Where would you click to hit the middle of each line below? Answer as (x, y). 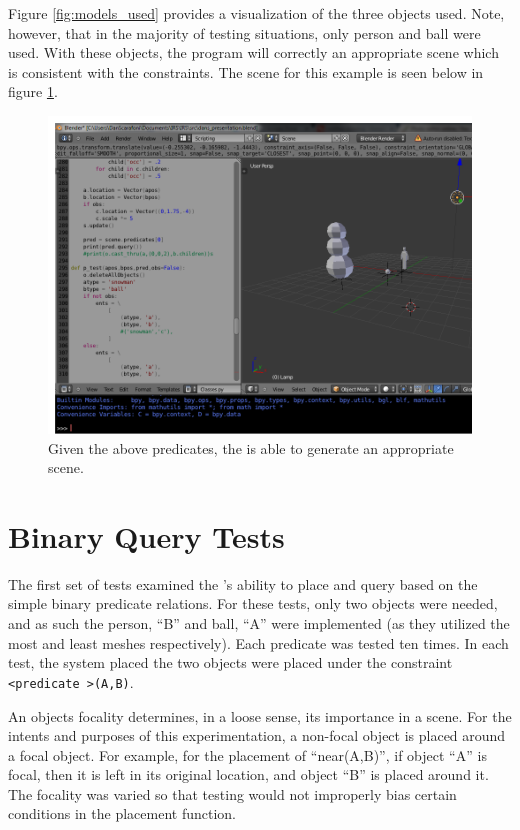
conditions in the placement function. (122, 813)
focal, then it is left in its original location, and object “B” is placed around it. (248, 774)
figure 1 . (33, 91)
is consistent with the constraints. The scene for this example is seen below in (246, 71)
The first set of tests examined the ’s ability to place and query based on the (243, 583)
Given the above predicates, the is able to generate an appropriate (251, 447)
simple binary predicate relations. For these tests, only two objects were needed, (253, 603)
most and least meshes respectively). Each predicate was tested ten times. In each (258, 642)
